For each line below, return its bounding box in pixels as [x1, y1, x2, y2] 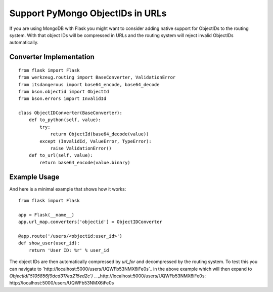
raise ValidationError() [50, 145, 112, 152]
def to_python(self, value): [28, 117, 101, 123]
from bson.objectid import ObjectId [18, 89, 109, 94]
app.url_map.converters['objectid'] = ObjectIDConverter [18, 219, 163, 225]
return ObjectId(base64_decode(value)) [50, 131, 149, 137]
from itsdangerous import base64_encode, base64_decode [18, 82, 160, 87]
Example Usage [9, 172, 60, 181]
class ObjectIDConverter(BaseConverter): [18, 110, 122, 116]
